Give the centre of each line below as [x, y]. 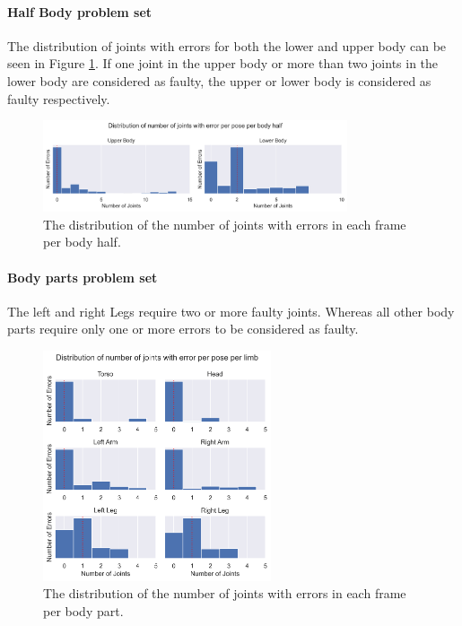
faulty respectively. [59, 98]
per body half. [82, 242]
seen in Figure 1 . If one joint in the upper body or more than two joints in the [223, 63]
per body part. [83, 611]
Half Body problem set [80, 11]
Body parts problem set [83, 277]
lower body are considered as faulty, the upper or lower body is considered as [219, 80]
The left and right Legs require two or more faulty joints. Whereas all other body [231, 311]
